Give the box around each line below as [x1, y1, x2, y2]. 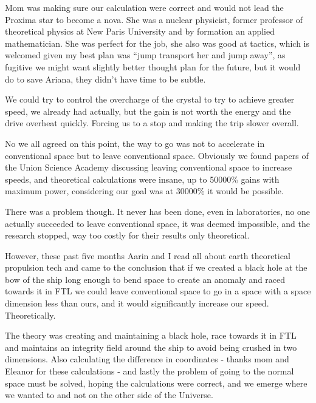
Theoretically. [5, 308, 56, 321]
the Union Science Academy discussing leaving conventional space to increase [5, 161, 292, 174]
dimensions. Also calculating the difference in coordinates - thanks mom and [5, 353, 289, 365]
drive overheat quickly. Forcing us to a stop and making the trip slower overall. [5, 117, 299, 129]
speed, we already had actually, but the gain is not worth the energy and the [5, 104, 291, 117]
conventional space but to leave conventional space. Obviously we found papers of [5, 149, 309, 161]
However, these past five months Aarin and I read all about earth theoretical [5, 249, 290, 262]
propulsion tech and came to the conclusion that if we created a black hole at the [5, 261, 307, 274]
